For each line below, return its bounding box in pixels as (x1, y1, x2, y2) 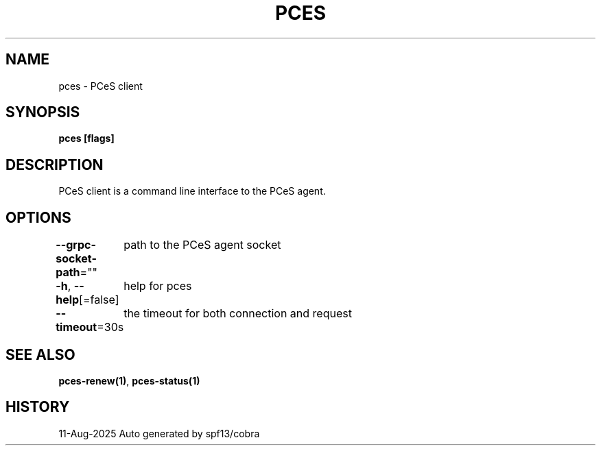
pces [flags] (58, 132, 115, 145)
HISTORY (5, 398, 70, 416)
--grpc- (56, 238, 96, 252)
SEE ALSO (5, 345, 75, 363)
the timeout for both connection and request (123, 306, 352, 321)
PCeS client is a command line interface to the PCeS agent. (58, 185, 326, 197)
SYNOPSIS (5, 103, 80, 121)
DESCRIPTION (5, 156, 104, 173)
